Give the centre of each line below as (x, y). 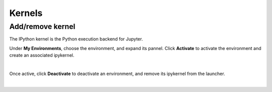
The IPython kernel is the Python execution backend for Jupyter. (76, 39)
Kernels (26, 13)
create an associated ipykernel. (42, 55)
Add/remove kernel (42, 26)
